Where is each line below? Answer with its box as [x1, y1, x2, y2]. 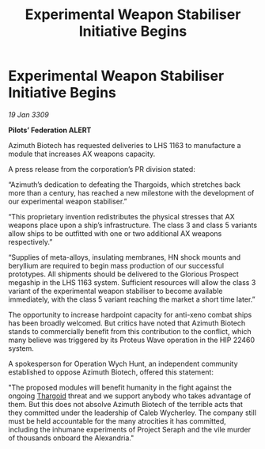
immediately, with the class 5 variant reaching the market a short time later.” [8, 295, 256, 304]
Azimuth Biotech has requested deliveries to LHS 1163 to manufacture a [8, 140, 241, 150]
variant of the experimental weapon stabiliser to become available [8, 286, 223, 295]
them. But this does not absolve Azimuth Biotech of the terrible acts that [8, 399, 244, 409]
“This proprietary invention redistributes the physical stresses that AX [8, 211, 235, 221]
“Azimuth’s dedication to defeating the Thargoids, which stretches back [8, 180, 241, 189]
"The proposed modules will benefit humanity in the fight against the [8, 382, 232, 392]
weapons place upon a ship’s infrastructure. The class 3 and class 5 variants [8, 220, 258, 230]
